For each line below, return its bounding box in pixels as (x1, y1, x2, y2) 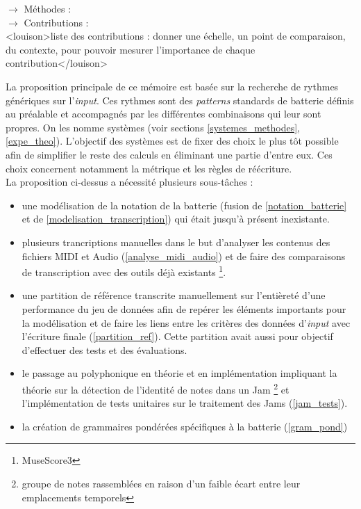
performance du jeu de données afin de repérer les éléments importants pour (22, 301, 346, 316)
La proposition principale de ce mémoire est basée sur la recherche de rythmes (6, 79, 339, 93)
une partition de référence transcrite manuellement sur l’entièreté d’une (22, 288, 326, 302)
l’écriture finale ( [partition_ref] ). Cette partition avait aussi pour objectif (22, 329, 333, 344)
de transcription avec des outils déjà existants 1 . (22, 263, 226, 279)
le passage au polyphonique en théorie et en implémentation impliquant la (22, 366, 337, 380)
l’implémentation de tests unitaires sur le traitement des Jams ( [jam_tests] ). (22, 396, 348, 410)
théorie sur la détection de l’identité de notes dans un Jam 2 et (22, 380, 289, 396)
